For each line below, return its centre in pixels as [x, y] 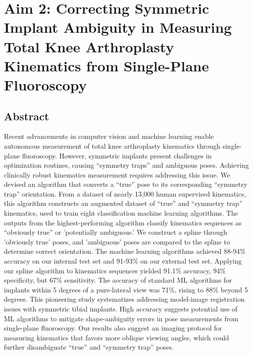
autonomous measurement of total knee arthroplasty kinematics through [112, 145]
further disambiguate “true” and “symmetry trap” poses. [89, 347]
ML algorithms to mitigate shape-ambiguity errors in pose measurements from [121, 318]
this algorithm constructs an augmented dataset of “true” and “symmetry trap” [123, 203]
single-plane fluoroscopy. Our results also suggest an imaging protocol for [113, 328]
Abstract [27, 116]
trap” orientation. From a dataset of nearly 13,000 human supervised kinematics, [125, 193]
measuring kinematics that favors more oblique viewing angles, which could [116, 337]
